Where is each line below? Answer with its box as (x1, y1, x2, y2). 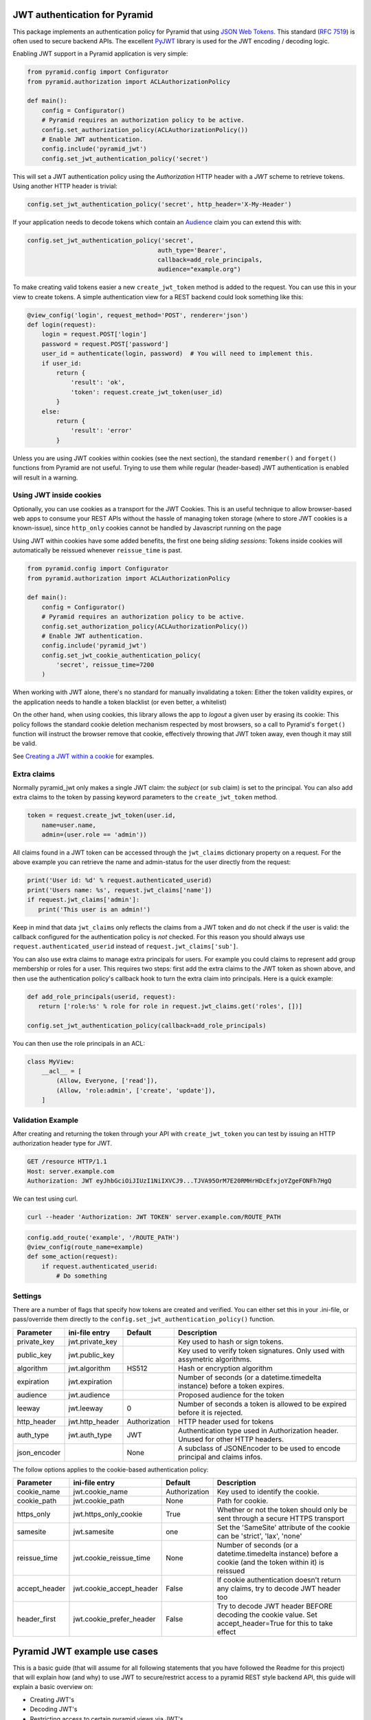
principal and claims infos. (177, 1452, 263, 1461)
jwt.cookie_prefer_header (73, 1614, 156, 1624)
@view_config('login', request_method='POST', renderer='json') (27, 311, 249, 319)
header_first (16, 1614, 56, 1624)
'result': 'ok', (70, 378, 126, 387)
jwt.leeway (68, 1404, 103, 1413)
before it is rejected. (177, 1408, 243, 1417)
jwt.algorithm (68, 1363, 111, 1373)
